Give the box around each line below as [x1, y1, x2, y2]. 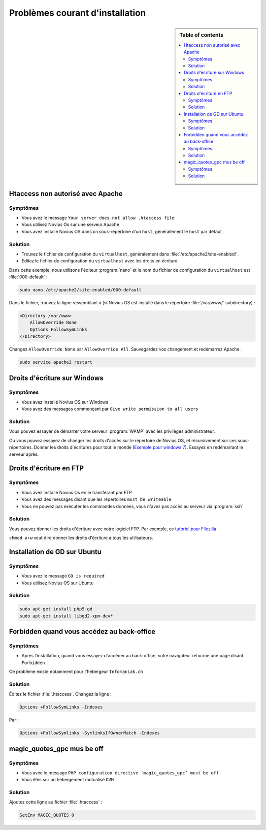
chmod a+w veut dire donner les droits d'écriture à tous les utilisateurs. [9, 535, 153, 541]
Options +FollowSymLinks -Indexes [19, 704, 103, 710]
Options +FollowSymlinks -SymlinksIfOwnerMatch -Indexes [19, 730, 160, 736]
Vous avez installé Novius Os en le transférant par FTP [21, 489, 132, 495]
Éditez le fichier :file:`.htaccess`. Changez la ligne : [9, 691, 112, 697]
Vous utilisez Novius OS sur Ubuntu [21, 580, 94, 586]
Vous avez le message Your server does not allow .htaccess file [21, 215, 175, 221]
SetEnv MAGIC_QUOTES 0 [19, 812, 74, 818]
